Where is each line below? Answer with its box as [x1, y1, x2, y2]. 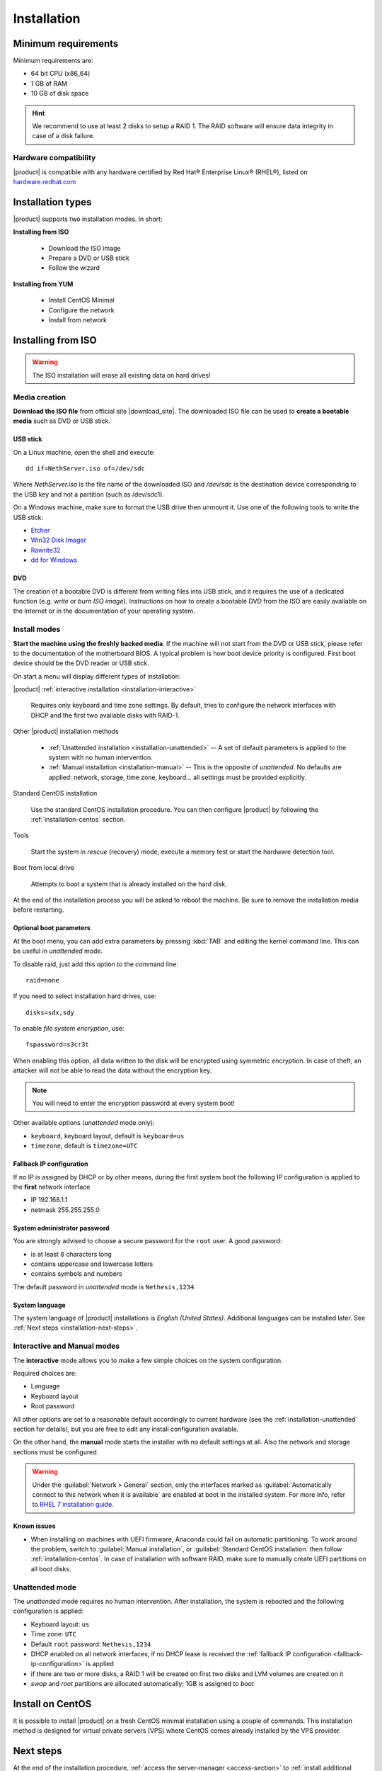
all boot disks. [30, 1564, 71, 1573]
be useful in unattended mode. [13, 946, 103, 956]
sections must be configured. [13, 1447, 99, 1456]
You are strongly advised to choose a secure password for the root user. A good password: [13, 1237, 282, 1245]
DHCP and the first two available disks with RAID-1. [30, 711, 180, 719]
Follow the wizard [48, 264, 100, 272]
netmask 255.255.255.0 [30, 1205, 100, 1214]
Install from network [48, 315, 108, 324]
